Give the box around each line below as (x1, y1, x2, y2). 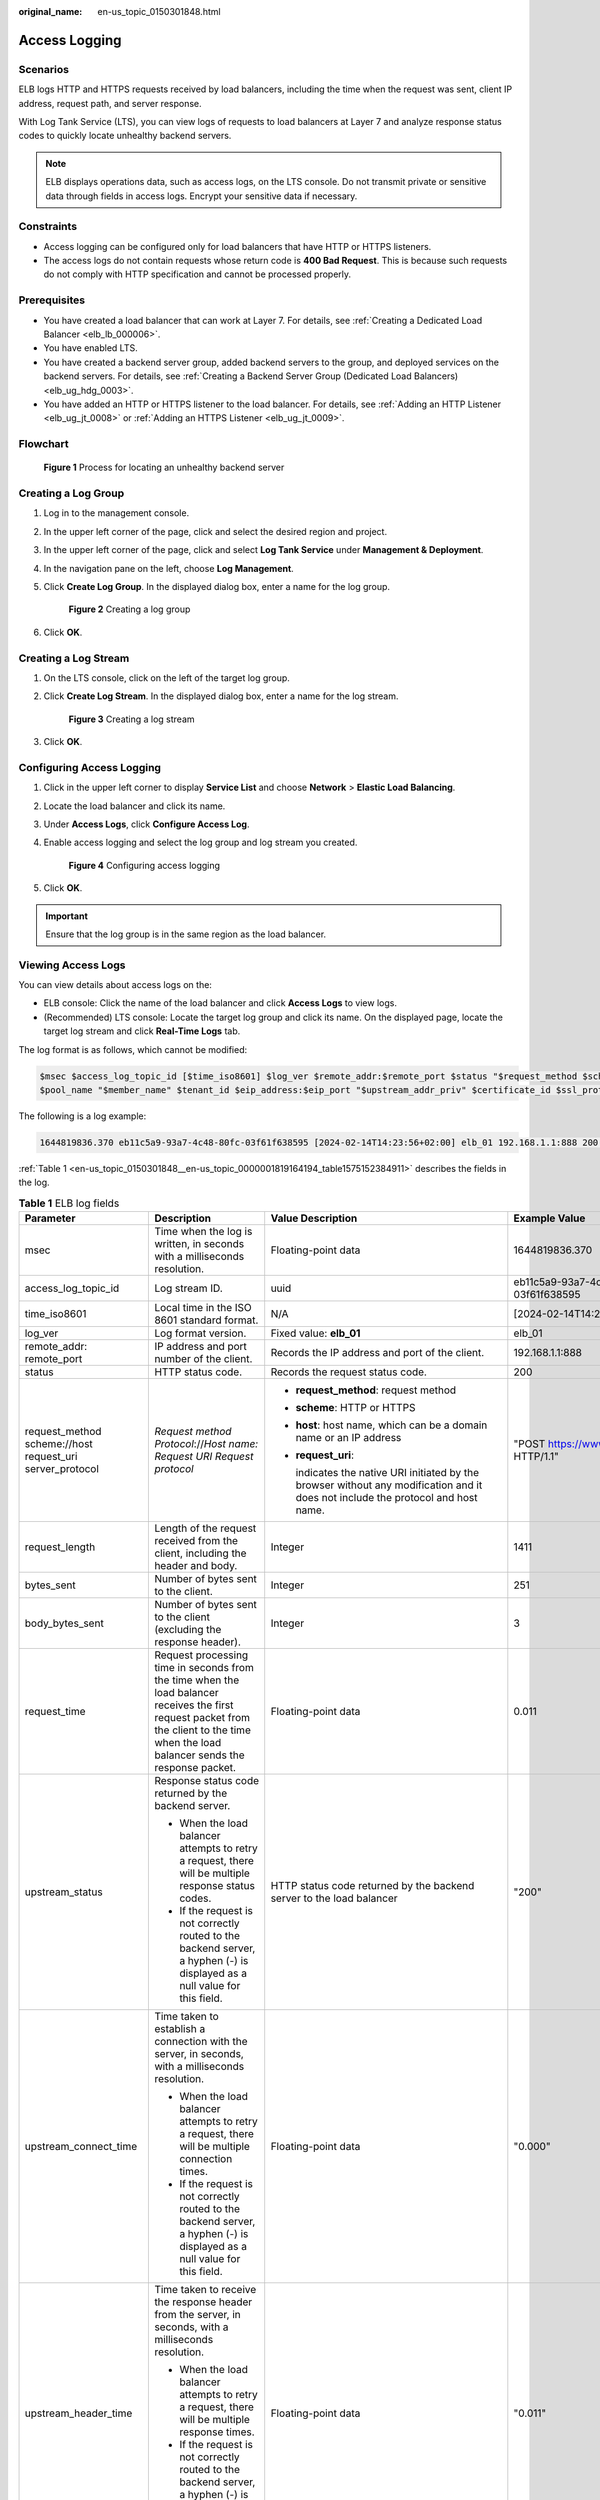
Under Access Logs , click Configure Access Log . (43, 818, 250, 830)
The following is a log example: (18, 1110, 147, 1122)
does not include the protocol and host (295, 1491, 478, 1505)
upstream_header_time (24, 2406, 133, 2420)
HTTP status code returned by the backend (270, 1879, 475, 1893)
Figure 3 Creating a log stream (68, 713, 195, 725)
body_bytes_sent (24, 1616, 104, 1630)
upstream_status (24, 1885, 104, 1899)
